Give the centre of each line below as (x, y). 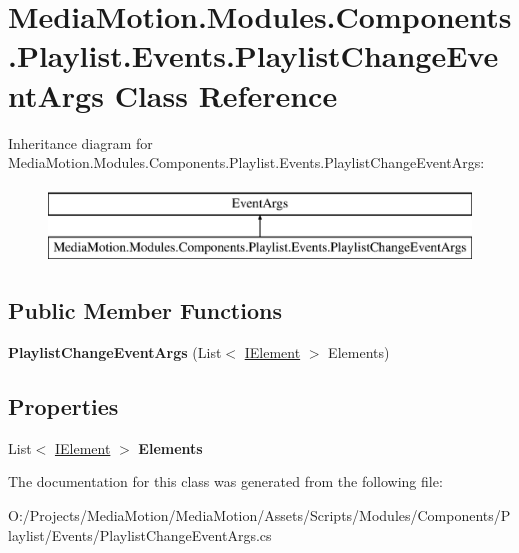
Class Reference (226, 94)
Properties (63, 406)
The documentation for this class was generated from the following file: (225, 481)
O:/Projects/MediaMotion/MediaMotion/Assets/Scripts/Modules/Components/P (259, 515)
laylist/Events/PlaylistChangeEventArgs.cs (140, 534)
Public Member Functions (145, 310)
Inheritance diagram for (80, 142)
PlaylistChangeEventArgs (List (115, 352)
